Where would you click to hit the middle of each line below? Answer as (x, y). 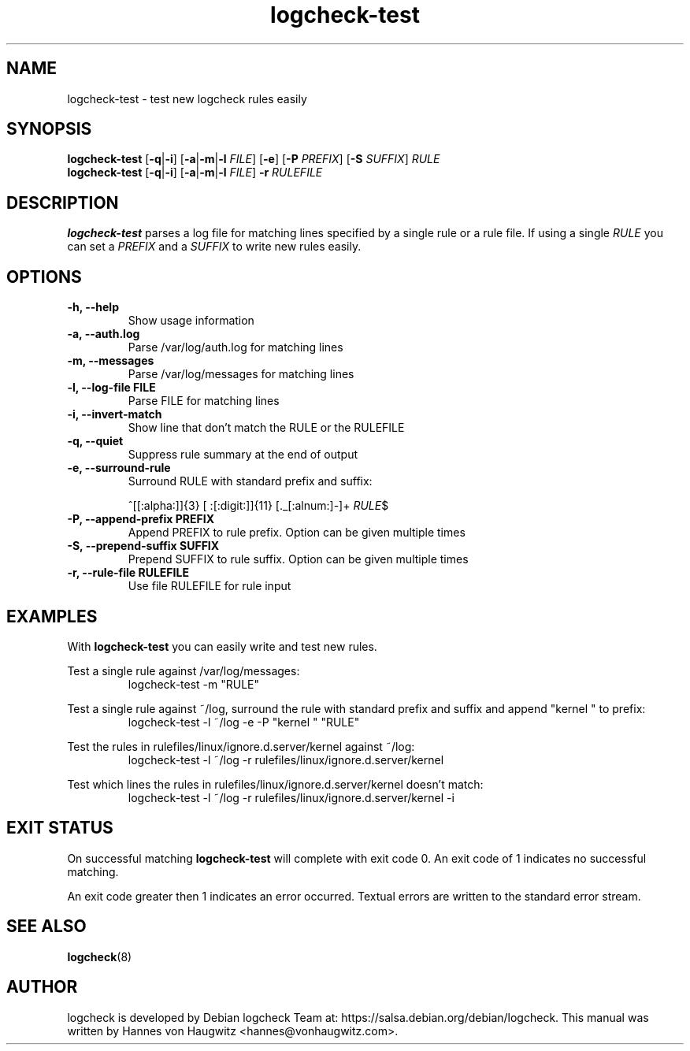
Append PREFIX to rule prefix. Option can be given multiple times (297, 533)
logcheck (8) (100, 956)
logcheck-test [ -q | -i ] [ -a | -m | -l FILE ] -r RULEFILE (195, 173)
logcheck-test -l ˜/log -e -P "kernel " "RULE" (244, 722)
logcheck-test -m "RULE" (194, 684)
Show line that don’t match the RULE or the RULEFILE (266, 428)
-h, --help (93, 307)
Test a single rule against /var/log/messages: (184, 670)
